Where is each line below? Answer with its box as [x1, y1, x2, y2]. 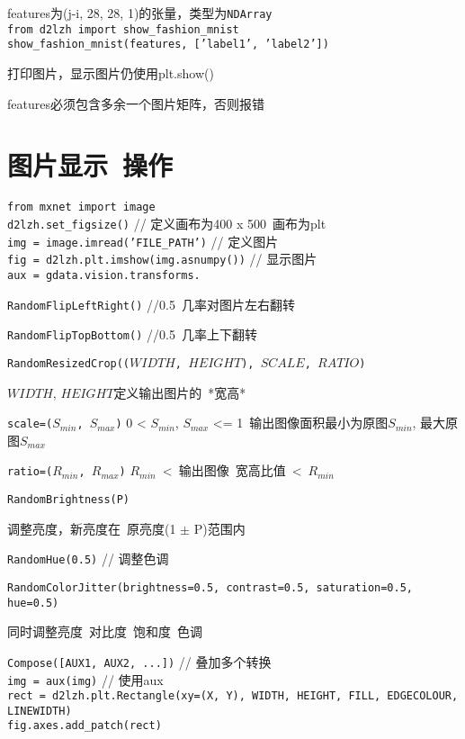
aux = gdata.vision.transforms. [7, 268, 201, 282]
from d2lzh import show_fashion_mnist [7, 23, 239, 36]
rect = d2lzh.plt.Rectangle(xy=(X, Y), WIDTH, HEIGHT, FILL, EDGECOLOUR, [7, 689, 459, 703]
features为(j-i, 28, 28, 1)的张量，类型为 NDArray [7, 4, 273, 22]
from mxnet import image [7, 201, 156, 214]
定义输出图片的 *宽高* [113, 383, 246, 401]
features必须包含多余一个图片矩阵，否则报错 [7, 94, 264, 113]
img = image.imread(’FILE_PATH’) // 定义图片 [7, 231, 279, 250]
